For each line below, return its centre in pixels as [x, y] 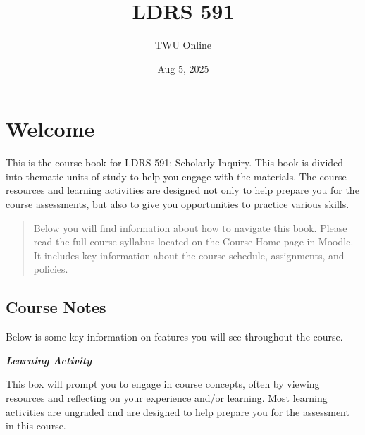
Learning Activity [49, 360]
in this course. [36, 425]
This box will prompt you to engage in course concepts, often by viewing [163, 384]
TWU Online [183, 45]
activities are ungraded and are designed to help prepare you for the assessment [178, 411]
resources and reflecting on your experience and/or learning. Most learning [167, 397]
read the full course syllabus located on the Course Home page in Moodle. [193, 241]
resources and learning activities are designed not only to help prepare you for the [182, 190]
